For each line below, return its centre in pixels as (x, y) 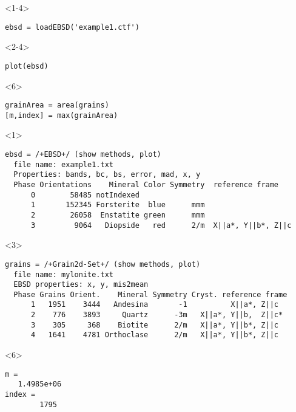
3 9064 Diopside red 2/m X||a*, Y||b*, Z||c (161, 225)
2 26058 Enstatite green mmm (118, 215)
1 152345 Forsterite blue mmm (118, 205)
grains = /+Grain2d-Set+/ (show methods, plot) (103, 264)
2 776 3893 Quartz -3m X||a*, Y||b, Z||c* (157, 315)
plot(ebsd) (27, 66)
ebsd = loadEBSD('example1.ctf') (72, 27)
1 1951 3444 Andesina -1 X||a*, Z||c (155, 305)
